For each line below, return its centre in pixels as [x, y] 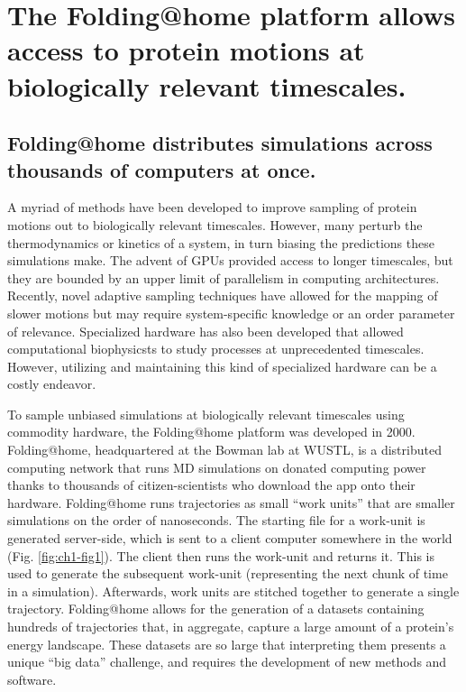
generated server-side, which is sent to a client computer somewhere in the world [230, 538]
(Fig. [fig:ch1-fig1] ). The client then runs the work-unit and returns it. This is [221, 555]
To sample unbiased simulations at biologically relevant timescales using [206, 414]
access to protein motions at [186, 50]
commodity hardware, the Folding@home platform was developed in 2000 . [211, 432]
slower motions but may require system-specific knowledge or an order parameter [231, 313]
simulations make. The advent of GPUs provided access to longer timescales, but [230, 260]
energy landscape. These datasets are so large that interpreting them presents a [227, 644]
